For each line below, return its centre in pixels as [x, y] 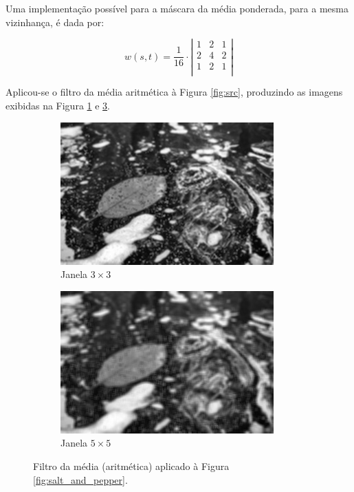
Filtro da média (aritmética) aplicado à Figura [131, 466]
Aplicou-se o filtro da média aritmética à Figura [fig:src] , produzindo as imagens [174, 92]
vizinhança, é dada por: [55, 22]
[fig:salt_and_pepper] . [80, 479]
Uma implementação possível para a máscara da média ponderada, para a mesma [177, 8]
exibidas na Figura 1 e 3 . [58, 106]
